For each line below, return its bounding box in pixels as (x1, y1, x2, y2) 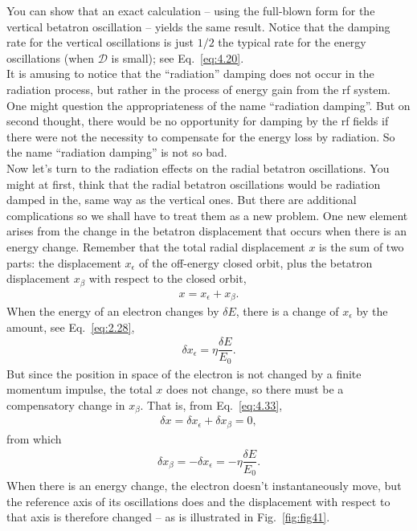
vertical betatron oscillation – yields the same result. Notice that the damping (6, 18, 390, 35)
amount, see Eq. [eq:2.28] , (6, 318, 135, 335)
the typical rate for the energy (218, 34, 366, 51)
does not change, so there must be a (166, 381, 344, 398)
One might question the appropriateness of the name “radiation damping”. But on (6, 96, 411, 113)
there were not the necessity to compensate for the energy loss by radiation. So (6, 128, 395, 145)
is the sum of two (319, 238, 404, 255)
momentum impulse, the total (6, 381, 153, 398)
